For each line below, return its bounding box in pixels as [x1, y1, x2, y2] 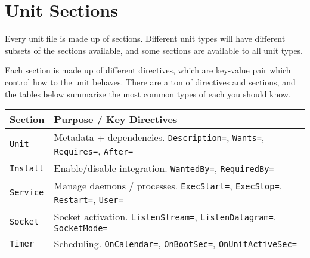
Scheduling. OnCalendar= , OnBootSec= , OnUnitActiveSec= [54, 236, 297, 251]
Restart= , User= [54, 192, 123, 207]
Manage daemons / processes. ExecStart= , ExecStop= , [54, 179, 283, 193]
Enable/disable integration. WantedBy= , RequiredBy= [54, 161, 274, 176]
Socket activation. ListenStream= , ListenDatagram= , [54, 210, 277, 224]
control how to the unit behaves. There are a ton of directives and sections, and [5, 75, 296, 88]
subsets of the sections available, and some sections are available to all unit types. [5, 44, 303, 56]
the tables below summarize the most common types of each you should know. [5, 87, 291, 100]
